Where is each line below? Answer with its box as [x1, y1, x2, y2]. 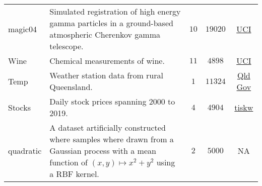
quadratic [8, 145, 42, 156]
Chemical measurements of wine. [49, 55, 165, 66]
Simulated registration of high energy [49, 6, 181, 17]
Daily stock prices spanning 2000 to [49, 96, 175, 107]
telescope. [49, 40, 84, 52]
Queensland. [49, 81, 93, 92]
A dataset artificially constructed [49, 122, 166, 133]
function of [49, 156, 88, 168]
